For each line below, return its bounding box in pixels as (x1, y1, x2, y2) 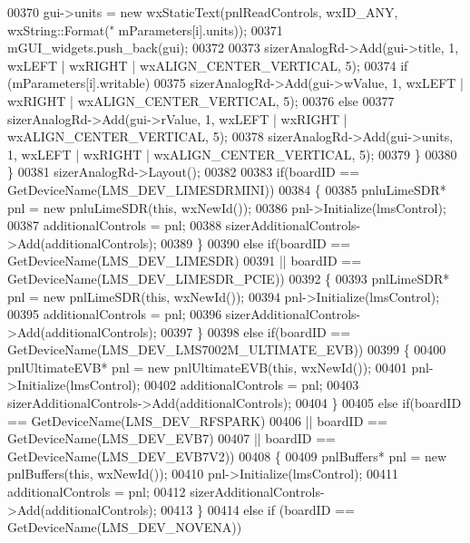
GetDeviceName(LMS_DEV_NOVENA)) (7, 518, 242, 537)
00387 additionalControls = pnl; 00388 (7, 216, 222, 235)
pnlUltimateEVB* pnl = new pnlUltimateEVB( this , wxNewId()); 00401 (7, 357, 407, 376)
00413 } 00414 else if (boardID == (161, 499, 355, 519)
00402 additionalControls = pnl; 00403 (144, 375, 359, 394)
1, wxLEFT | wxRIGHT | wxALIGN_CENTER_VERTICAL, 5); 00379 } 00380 (7, 144, 457, 163)
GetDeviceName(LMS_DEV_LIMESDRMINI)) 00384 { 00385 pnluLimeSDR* (7, 179, 446, 199)
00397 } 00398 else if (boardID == (161, 322, 351, 341)
